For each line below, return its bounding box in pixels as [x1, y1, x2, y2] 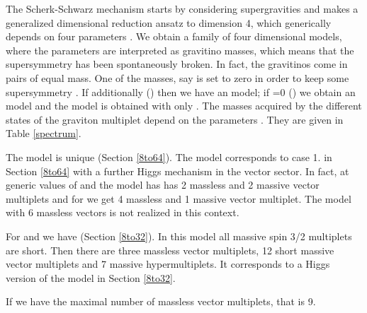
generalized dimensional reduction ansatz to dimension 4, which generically [6, 15, 332, 30]
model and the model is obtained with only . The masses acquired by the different [6, 98, 362, 113]
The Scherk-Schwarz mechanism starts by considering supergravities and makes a [6, 1, 358, 16]
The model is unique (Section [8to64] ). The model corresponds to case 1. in [6, 149, 332, 164]
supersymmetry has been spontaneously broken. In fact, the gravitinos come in [6, 57, 348, 71]
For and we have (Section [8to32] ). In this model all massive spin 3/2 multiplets [6, 228, 352, 243]
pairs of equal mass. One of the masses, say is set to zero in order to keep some [6, 70, 349, 85]
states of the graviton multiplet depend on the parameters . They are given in [6, 112, 344, 126]
